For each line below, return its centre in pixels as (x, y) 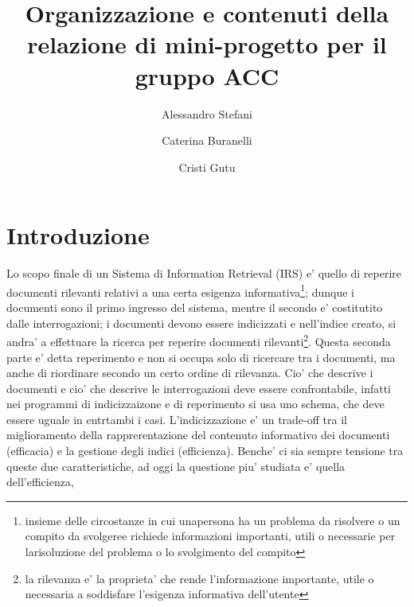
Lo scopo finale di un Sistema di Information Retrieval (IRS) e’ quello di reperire (204, 273)
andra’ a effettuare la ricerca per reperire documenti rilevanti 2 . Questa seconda (199, 340)
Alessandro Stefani (207, 113)
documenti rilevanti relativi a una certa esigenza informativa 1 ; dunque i (180, 290)
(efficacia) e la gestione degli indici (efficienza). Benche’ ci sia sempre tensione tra (205, 451)
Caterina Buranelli (207, 140)
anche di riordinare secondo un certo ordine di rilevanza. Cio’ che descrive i (190, 373)
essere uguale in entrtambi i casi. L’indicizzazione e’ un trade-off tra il (177, 419)
